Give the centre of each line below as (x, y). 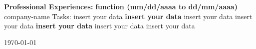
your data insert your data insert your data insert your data (100, 26)
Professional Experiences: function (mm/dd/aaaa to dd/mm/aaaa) (121, 6)
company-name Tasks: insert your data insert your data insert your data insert (128, 16)
